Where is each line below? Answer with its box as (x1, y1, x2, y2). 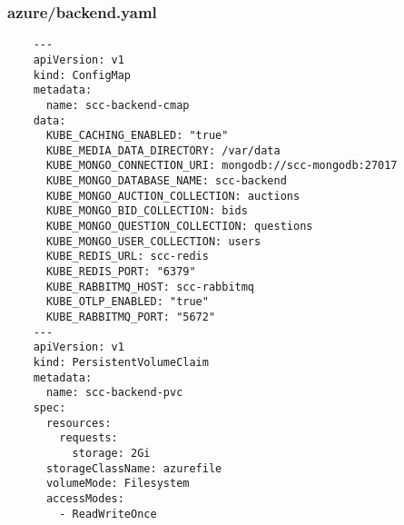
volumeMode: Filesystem (45, 477, 190, 490)
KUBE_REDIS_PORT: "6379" (45, 265, 196, 279)
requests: (59, 431, 118, 445)
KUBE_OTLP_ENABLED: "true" (45, 295, 209, 309)
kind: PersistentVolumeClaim (33, 356, 209, 369)
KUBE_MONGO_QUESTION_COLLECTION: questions (45, 220, 313, 233)
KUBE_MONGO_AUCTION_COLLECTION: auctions (45, 189, 301, 203)
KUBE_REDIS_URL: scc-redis (45, 250, 209, 263)
